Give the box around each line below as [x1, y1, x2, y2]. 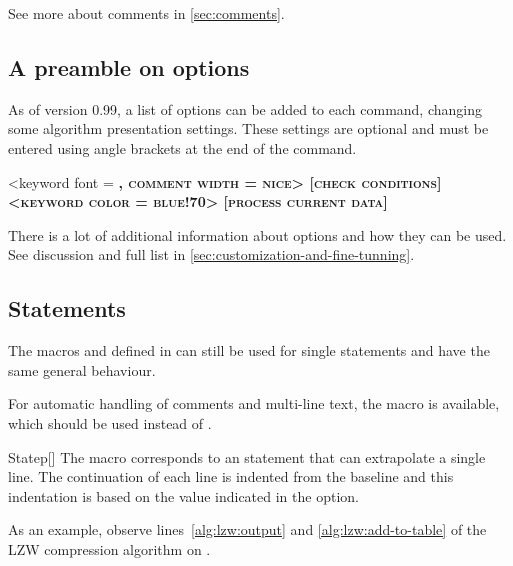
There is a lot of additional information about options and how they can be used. [8, 224, 507, 245]
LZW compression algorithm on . [8, 538, 211, 559]
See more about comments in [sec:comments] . [8, 3, 285, 23]
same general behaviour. [8, 359, 156, 380]
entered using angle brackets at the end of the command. [8, 137, 357, 158]
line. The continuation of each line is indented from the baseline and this [8, 466, 454, 487]
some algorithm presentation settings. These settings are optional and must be [8, 118, 489, 139]
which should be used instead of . [8, 412, 212, 433]
